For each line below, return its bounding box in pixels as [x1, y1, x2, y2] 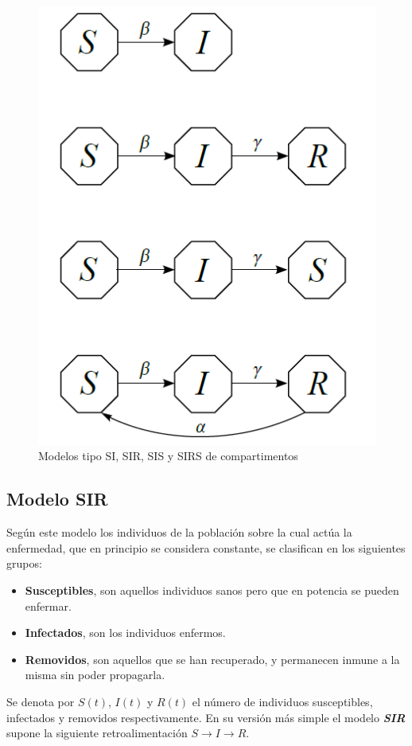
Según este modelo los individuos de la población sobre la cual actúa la [6, 524, 352, 541]
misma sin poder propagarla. [25, 666, 165, 683]
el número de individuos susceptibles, [192, 693, 373, 709]
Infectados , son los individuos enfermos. [25, 624, 226, 641]
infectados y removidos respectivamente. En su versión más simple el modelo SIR [6, 709, 406, 725]
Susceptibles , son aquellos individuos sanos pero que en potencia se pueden [25, 581, 399, 598]
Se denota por [6, 693, 75, 709]
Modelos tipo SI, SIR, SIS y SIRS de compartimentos [38, 447, 298, 464]
